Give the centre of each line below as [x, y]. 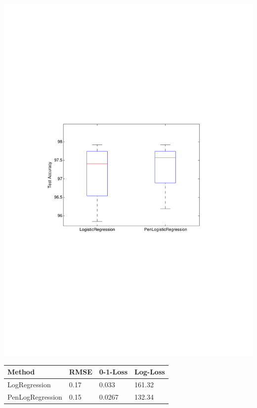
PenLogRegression [35, 396]
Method [21, 372]
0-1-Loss [113, 372]
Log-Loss [150, 372]
